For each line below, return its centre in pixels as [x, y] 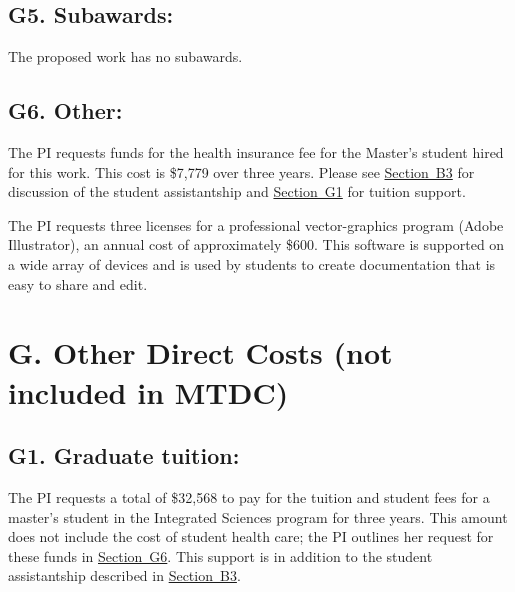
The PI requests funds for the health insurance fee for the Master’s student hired [256, 152]
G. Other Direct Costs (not [200, 352]
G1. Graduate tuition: [124, 455]
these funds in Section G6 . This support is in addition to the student [220, 555]
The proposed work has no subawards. [125, 56]
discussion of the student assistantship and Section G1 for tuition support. [237, 191]
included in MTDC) [148, 391]
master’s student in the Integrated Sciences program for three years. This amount [258, 516]
